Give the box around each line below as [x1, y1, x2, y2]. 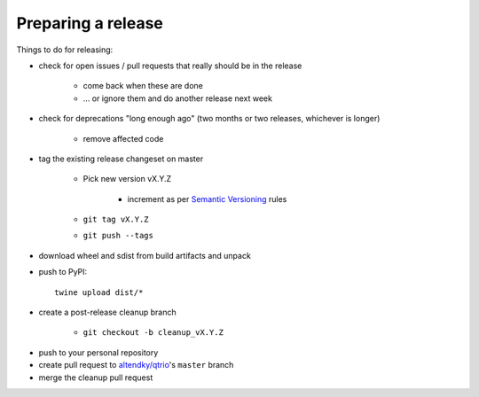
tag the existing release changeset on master [38, 153, 204, 164]
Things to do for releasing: [16, 44, 114, 55]
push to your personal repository [38, 346, 159, 358]
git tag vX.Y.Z [82, 214, 150, 225]
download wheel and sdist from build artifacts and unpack [38, 250, 252, 261]
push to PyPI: [38, 267, 88, 277]
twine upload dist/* [54, 287, 144, 297]
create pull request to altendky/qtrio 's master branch [38, 360, 234, 370]
